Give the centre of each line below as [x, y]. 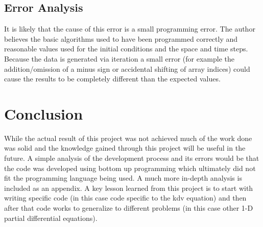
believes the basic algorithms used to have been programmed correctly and [121, 38]
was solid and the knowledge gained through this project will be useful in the [125, 148]
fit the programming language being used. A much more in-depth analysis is [123, 178]
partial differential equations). [51, 218]
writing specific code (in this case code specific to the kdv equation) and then [125, 198]
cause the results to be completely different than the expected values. [112, 79]
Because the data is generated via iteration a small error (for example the [119, 58]
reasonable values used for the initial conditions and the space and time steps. [126, 49]
